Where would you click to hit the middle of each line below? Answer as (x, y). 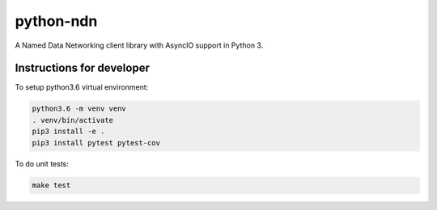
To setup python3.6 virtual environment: (82, 87)
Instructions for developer (82, 68)
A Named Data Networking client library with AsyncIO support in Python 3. (139, 45)
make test (51, 185)
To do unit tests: (42, 164)
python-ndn (56, 21)
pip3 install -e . (68, 132)
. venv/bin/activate (72, 120)
